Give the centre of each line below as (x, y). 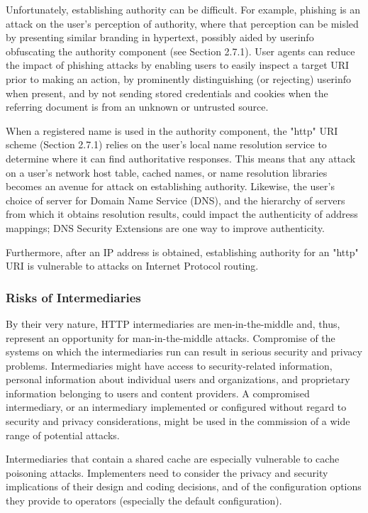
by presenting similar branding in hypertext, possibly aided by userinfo (160, 37)
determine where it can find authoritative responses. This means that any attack (181, 158)
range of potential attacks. (63, 435)
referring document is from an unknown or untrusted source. (137, 107)
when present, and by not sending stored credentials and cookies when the (167, 93)
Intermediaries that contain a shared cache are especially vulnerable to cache (173, 459)
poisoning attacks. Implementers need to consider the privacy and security (167, 472)
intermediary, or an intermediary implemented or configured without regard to (176, 407)
